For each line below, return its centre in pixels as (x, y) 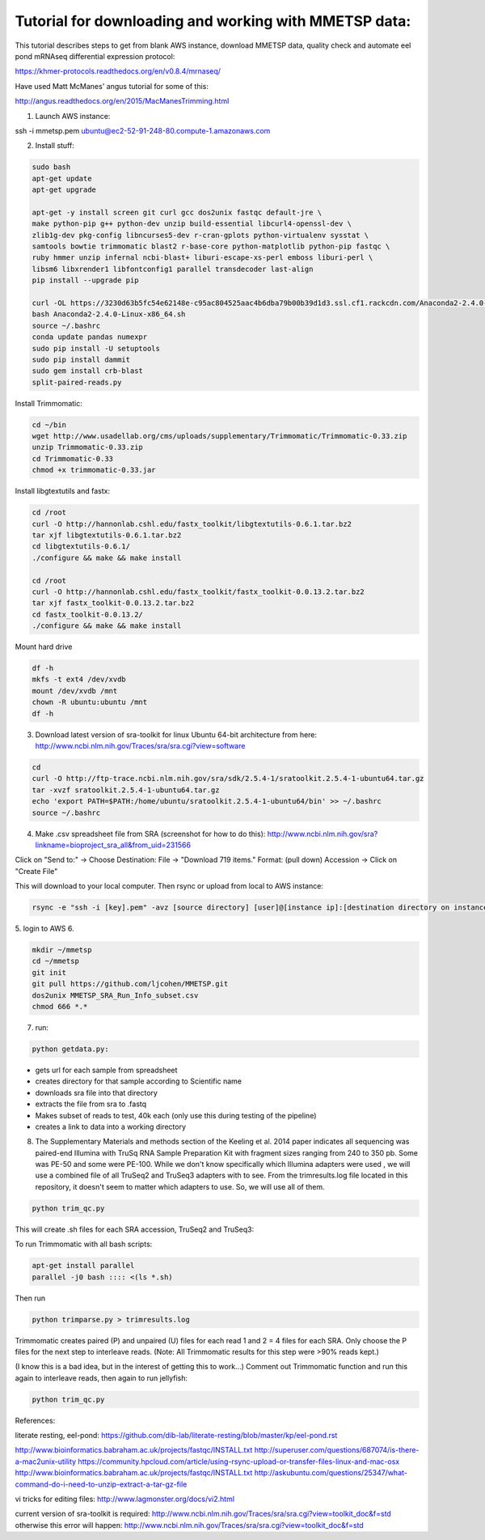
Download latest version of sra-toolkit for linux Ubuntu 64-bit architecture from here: (176, 734)
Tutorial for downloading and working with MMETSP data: (213, 21)
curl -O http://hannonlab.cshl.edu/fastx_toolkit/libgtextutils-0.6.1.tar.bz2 (192, 524)
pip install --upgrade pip (85, 280)
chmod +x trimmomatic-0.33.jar (94, 470)
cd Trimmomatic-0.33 (72, 458)
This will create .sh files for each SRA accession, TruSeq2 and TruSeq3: (135, 1229)
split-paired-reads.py (77, 382)
